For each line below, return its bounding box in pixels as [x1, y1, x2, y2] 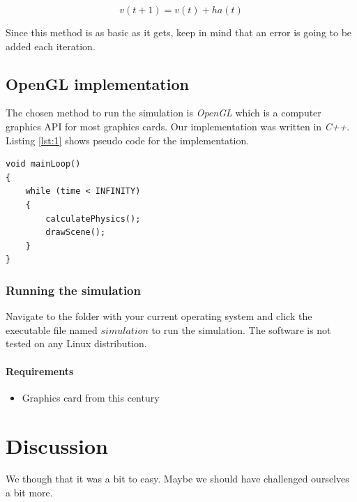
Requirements [6, 363, 74, 378]
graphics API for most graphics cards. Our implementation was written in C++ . [6, 119, 350, 133]
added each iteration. [6, 38, 96, 53]
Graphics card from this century [22, 390, 160, 404]
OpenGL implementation [6, 73, 189, 94]
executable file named [6, 322, 98, 337]
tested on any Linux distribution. [6, 336, 147, 351]
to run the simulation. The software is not [151, 322, 331, 337]
